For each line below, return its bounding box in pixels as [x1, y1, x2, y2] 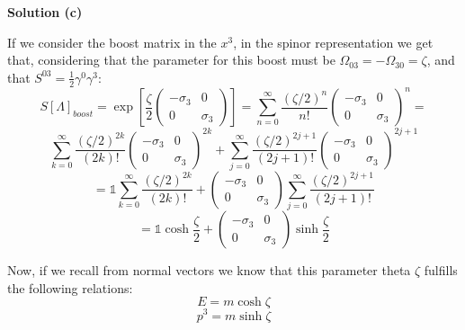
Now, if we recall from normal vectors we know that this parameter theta [7, 261, 411, 280]
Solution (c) [7, 3, 83, 21]
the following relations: [7, 278, 133, 297]
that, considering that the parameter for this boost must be [7, 50, 335, 69]
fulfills [424, 261, 458, 280]
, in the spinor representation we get [233, 32, 434, 51]
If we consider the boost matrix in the [7, 32, 217, 51]
